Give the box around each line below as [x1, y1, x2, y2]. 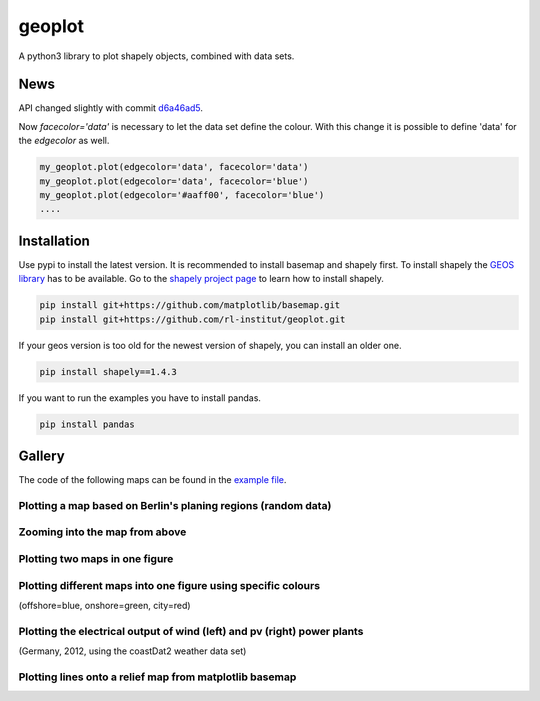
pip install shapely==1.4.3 [39, 366, 177, 377]
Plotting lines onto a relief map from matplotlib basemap [18, 670, 297, 684]
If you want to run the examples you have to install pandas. [18, 391, 262, 404]
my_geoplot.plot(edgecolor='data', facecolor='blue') [39, 175, 309, 187]
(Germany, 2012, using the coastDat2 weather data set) [18, 645, 247, 657]
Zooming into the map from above [18, 525, 187, 539]
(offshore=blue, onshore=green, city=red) [18, 599, 191, 611]
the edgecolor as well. [18, 135, 110, 147]
